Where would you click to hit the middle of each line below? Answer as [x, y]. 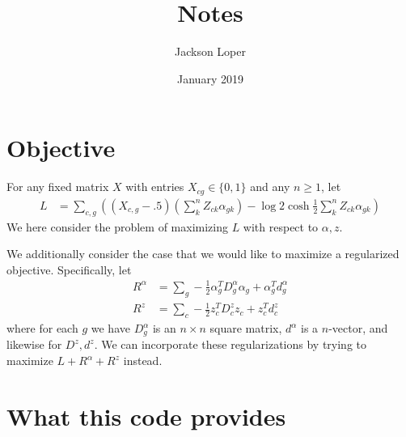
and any [270, 187]
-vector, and [358, 328]
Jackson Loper [210, 51]
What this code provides [146, 416]
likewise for [34, 344]
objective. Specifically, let [69, 269]
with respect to [281, 226]
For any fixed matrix [58, 187]
